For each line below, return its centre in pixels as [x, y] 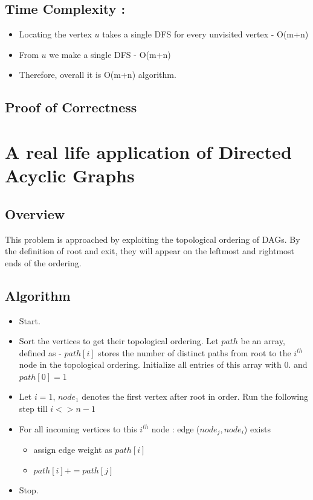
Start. [30, 320]
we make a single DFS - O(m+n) [110, 54]
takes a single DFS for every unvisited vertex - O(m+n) [205, 34]
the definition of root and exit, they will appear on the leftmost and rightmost [150, 251]
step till [33, 409]
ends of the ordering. [43, 262]
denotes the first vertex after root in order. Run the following [195, 396]
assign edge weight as [73, 450]
